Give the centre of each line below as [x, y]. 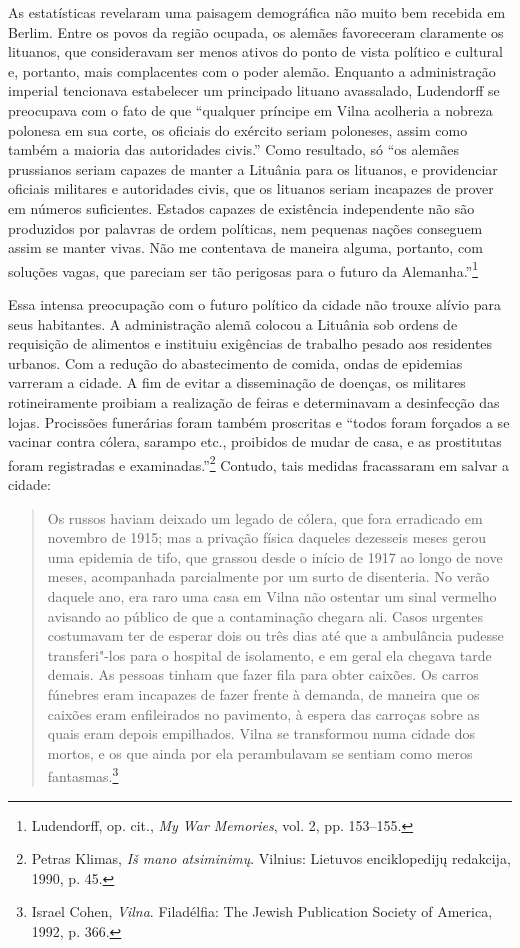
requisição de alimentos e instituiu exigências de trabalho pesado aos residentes [250, 343]
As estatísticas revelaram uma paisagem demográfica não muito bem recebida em [257, 12]
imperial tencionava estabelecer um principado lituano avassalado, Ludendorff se [254, 90]
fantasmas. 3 [83, 774]
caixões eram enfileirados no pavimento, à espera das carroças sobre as [263, 713]
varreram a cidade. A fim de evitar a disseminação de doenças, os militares [237, 382]
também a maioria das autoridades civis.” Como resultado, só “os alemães [233, 149]
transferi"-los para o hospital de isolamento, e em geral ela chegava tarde [269, 654]
